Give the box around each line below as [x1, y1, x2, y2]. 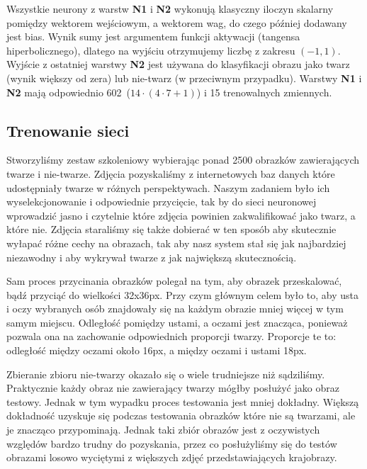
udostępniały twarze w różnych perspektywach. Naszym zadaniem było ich [6, 180, 330, 195]
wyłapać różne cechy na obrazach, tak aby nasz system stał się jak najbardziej [6, 235, 346, 250]
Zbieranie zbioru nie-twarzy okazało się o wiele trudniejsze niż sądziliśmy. [6, 366, 325, 381]
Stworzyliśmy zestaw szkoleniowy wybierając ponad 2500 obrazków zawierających [6, 152, 360, 167]
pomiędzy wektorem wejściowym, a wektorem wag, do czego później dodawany [6, 15, 347, 30]
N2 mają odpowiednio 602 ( [6, 84, 131, 99]
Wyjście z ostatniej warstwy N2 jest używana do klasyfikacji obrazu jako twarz [6, 57, 350, 72]
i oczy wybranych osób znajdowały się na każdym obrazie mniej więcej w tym [6, 301, 344, 316]
